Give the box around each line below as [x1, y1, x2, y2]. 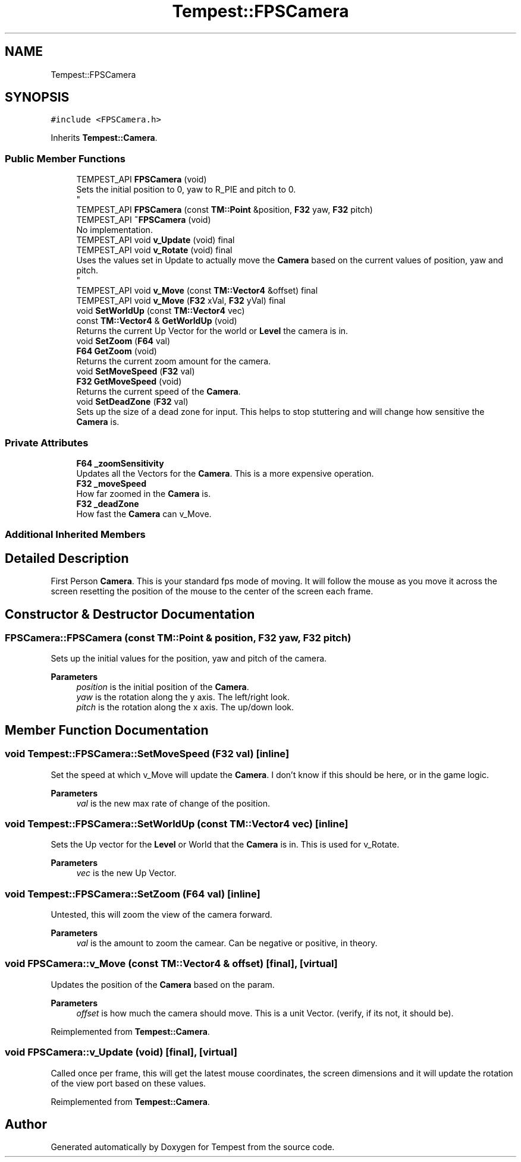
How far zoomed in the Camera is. [76, 488, 211, 499]
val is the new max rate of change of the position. [76, 798, 271, 808]
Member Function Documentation [5, 722, 209, 738]
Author [5, 1117, 47, 1132]
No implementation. [76, 225, 153, 235]
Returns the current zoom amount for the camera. [76, 356, 271, 367]
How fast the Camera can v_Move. [76, 508, 212, 519]
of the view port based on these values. [51, 1078, 206, 1088]
